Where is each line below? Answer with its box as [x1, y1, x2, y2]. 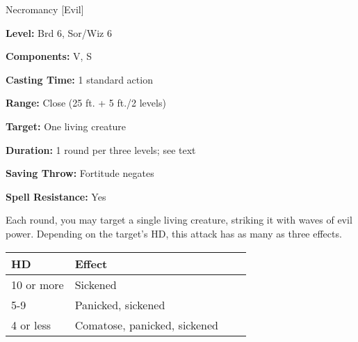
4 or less [11, 316, 51, 333]
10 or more [11, 276, 64, 293]
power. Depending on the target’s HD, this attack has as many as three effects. [6, 226, 342, 240]
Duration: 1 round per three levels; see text [6, 142, 196, 157]
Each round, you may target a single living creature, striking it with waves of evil [6, 212, 352, 227]
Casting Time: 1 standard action [6, 72, 153, 86]
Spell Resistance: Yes [6, 189, 106, 203]
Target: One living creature [6, 118, 127, 133]
